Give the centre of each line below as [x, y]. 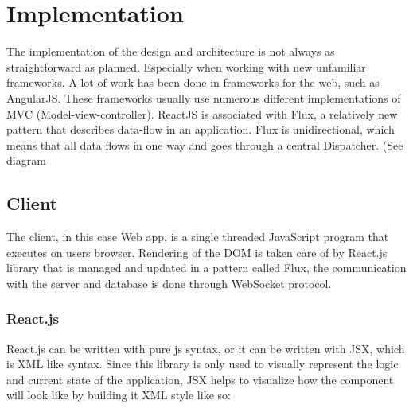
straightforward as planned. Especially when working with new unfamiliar [186, 66]
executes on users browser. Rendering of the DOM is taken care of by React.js [197, 252]
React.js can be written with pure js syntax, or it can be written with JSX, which [206, 348]
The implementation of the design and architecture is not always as [171, 51]
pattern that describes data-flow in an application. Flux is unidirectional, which [201, 129]
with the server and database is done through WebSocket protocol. [169, 283]
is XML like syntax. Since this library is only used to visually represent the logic [203, 364]
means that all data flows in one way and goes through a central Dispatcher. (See [205, 144]
